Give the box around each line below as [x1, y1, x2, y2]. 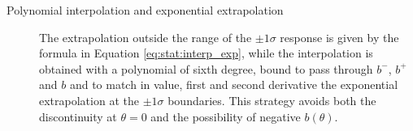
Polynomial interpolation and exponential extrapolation [7, 2, 284, 18]
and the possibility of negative [150, 108, 301, 125]
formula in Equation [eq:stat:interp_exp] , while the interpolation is [39, 44, 373, 61]
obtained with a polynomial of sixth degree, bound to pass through [39, 60, 373, 77]
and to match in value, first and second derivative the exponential [69, 76, 398, 93]
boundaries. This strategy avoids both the [167, 91, 376, 108]
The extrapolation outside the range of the [39, 28, 252, 45]
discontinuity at [39, 108, 117, 125]
